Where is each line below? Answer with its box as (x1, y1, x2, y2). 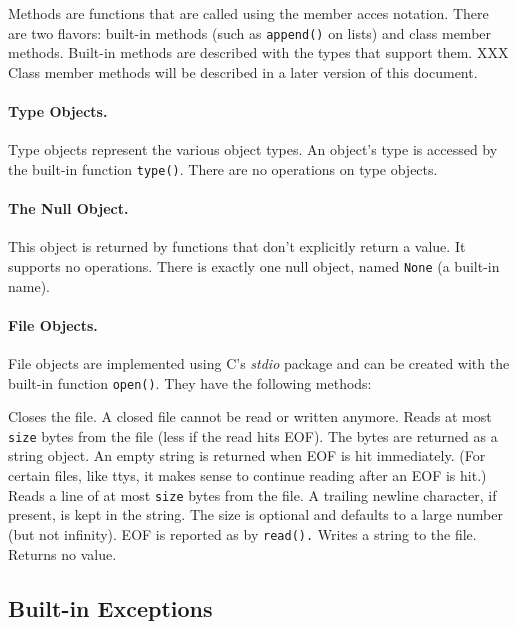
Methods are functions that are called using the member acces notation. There (8, 3, 489, 23)
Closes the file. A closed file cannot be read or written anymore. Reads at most (8, 406, 492, 427)
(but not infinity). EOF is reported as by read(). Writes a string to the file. (8, 523, 477, 544)
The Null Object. (8, 198, 129, 219)
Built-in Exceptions (8, 592, 213, 623)
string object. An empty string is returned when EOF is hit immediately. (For (8, 445, 486, 466)
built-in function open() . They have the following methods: (8, 372, 372, 393)
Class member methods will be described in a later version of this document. (8, 61, 478, 82)
